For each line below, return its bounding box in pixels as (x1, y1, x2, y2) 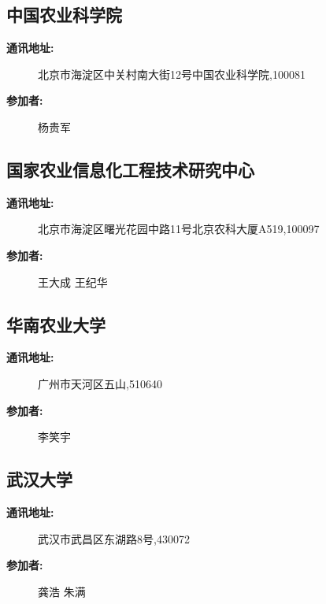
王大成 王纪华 (38, 273, 108, 290)
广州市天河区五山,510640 (38, 375, 162, 391)
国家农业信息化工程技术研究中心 (6, 157, 254, 181)
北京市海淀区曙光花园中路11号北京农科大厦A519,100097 (38, 220, 320, 237)
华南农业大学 (6, 312, 106, 336)
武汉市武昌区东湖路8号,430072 (38, 530, 190, 547)
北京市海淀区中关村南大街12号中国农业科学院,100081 (38, 65, 306, 82)
